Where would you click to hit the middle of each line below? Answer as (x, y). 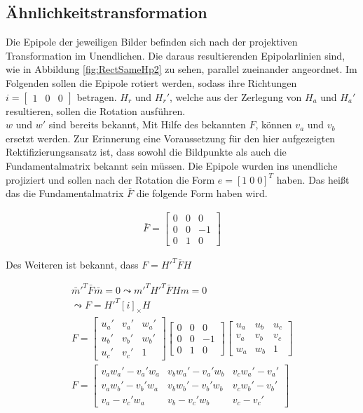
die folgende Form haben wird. (202, 193)
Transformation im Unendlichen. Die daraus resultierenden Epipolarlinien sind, (176, 55)
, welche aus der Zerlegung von (236, 96)
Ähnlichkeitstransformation (107, 12)
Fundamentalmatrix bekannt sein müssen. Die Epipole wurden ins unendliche (172, 165)
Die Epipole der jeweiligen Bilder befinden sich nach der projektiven (152, 42)
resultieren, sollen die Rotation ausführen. (96, 110)
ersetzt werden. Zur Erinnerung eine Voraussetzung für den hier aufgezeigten (171, 138)
